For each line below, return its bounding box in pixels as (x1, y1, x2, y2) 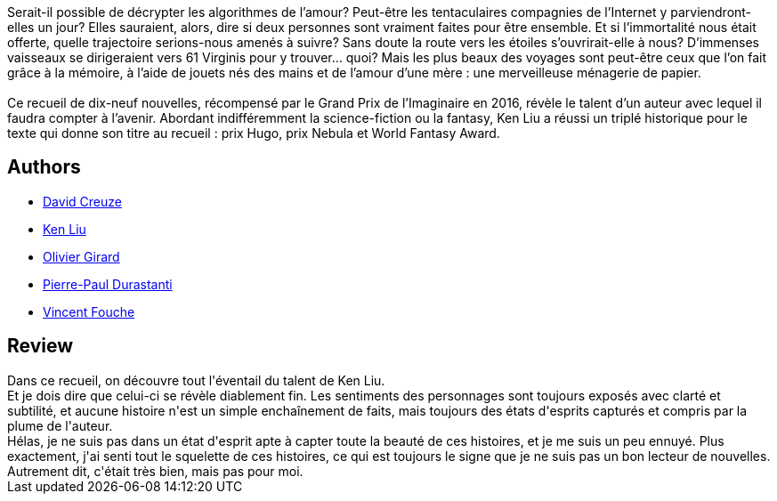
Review (7, 335, 74, 358)
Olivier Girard (43, 248, 120, 264)
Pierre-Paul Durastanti (43, 276, 173, 292)
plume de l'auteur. (7, 417, 113, 433)
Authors (7, 156, 81, 179)
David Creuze (43, 193, 122, 209)
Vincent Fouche (43, 303, 135, 319)
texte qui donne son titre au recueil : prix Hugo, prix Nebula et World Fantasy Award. (7, 125, 500, 141)
